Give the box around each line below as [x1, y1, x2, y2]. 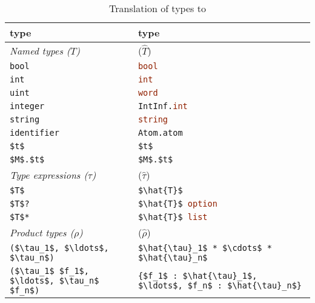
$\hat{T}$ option [138, 199, 217, 208]
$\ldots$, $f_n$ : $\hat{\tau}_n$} [138, 281, 302, 290]
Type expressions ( [10, 168, 88, 182]
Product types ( [10, 225, 74, 239]
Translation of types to [109, 1, 206, 15]
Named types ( [10, 44, 71, 58]
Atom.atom [138, 128, 183, 138]
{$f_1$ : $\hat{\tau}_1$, [138, 271, 257, 281]
